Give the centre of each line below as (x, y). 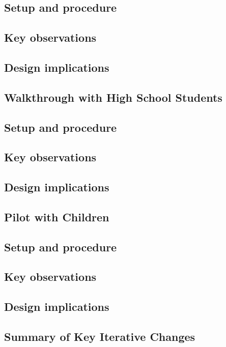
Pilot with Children (57, 216)
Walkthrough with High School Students (113, 97)
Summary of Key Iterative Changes (100, 336)
